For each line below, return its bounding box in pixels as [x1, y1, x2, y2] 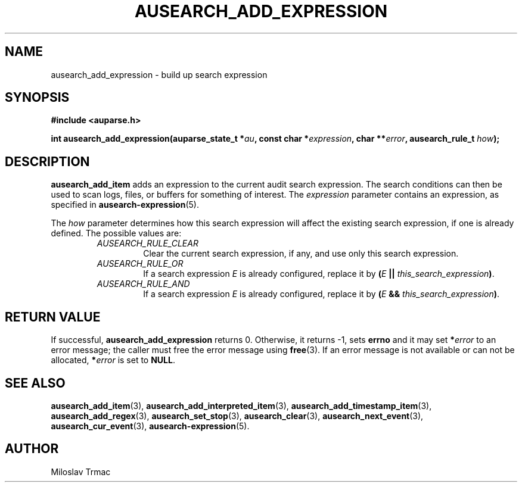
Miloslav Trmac [51, 466, 111, 477]
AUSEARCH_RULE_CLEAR [97, 238, 198, 249]
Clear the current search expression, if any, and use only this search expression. [143, 248, 459, 259]
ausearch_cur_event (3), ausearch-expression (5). [51, 420, 250, 431]
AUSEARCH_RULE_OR [97, 258, 184, 269]
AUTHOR [5, 441, 59, 457]
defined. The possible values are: [51, 228, 182, 239]
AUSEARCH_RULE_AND [97, 279, 190, 289]
